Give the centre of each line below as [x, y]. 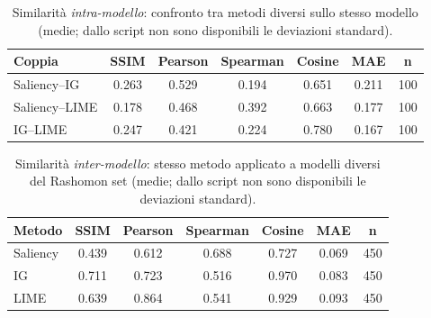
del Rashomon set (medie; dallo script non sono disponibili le [198, 181]
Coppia [36, 61]
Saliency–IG [47, 84]
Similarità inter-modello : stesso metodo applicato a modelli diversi [198, 163]
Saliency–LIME [56, 106]
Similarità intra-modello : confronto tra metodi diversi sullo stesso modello [215, 12]
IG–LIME [40, 128]
